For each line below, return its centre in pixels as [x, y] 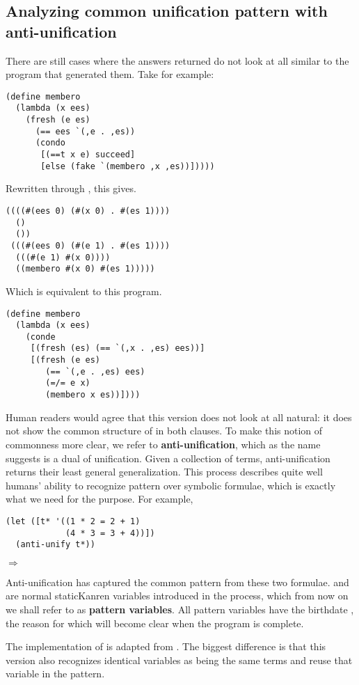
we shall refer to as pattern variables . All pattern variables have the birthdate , [180, 609]
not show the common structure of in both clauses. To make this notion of [164, 431]
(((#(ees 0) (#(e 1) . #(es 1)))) [90, 245]
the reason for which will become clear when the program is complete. [155, 623]
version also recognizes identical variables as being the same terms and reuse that [179, 660]
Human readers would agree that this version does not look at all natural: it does [179, 417]
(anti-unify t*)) [55, 545]
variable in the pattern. [55, 674]
